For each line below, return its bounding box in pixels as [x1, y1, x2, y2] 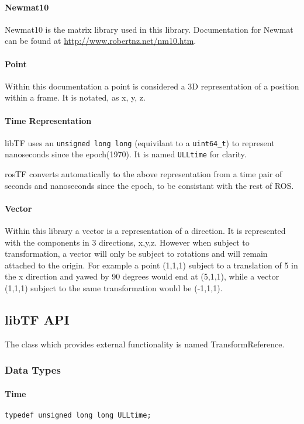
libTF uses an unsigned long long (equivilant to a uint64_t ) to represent [5, 136, 275, 149]
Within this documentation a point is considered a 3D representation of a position [5, 80, 299, 92]
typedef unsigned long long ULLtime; [5, 411, 151, 420]
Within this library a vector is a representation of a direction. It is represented [5, 225, 286, 237]
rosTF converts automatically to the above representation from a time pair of [5, 168, 282, 180]
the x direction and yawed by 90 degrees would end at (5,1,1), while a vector [5, 270, 279, 282]
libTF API [5, 311, 70, 329]
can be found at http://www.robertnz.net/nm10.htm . [5, 35, 196, 47]
